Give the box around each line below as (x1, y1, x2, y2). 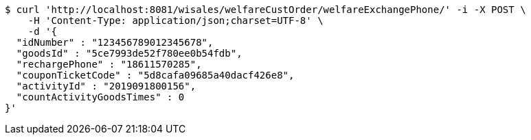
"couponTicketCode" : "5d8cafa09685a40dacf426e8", (16, 70, 295, 81)
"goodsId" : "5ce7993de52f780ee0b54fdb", (16, 48, 242, 59)
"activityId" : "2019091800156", (16, 81, 196, 92)
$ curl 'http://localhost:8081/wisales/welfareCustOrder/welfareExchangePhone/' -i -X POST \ (5, 4, 526, 15)
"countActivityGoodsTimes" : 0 (16, 92, 185, 102)
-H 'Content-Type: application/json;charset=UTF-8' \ (27, 15, 324, 26)
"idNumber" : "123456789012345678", (16, 37, 214, 48)
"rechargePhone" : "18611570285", (16, 59, 202, 70)
